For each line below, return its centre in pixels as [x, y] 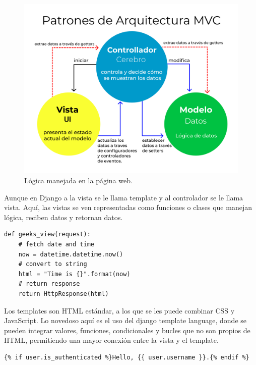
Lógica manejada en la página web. [78, 180]
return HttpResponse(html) [63, 294]
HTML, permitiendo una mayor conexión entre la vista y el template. [111, 340]
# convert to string [53, 264]
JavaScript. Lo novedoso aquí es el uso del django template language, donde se [125, 320]
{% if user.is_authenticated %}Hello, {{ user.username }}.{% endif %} [127, 357]
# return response [49, 284]
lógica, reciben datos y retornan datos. [63, 217]
